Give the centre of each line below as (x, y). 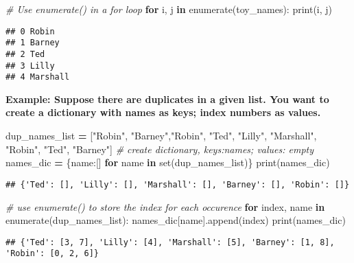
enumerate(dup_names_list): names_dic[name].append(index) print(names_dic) (176, 220)
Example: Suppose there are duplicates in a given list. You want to (167, 99)
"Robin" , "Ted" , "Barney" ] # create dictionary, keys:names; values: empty (160, 149)
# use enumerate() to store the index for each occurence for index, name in (165, 206)
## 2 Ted (25, 54)
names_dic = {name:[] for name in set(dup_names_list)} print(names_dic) (168, 162)
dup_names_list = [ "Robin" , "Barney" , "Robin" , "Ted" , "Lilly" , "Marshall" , (161, 136)
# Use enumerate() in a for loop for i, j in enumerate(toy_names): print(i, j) (169, 9)
